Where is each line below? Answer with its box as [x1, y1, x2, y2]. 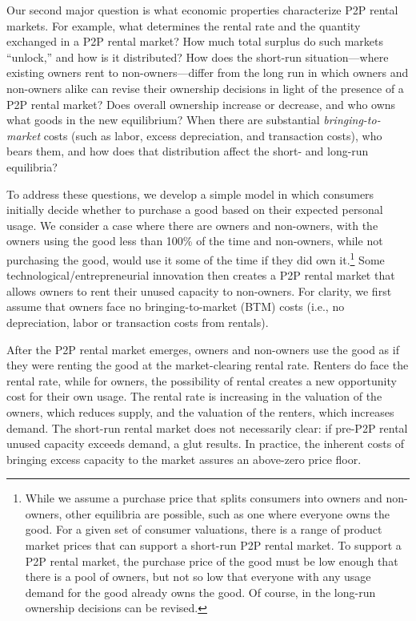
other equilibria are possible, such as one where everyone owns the [66, 505, 390, 522]
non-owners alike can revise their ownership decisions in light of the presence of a [6, 79, 404, 96]
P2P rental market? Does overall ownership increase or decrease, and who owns [6, 95, 396, 112]
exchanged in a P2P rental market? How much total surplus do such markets [6, 33, 383, 50]
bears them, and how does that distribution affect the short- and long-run [6, 143, 369, 159]
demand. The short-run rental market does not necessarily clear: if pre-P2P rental [6, 419, 408, 436]
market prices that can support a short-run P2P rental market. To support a [25, 537, 402, 554]
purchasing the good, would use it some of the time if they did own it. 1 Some [6, 248, 385, 268]
